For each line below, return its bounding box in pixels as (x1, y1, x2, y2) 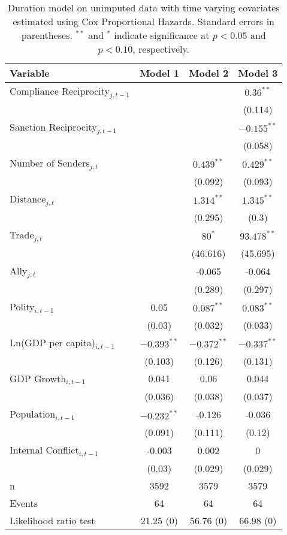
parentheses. (21, 28, 72, 42)
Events (10, 496, 38, 510)
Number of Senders (10, 155, 90, 170)
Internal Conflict (10, 443, 79, 457)
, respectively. (132, 42, 190, 56)
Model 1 (139, 66, 179, 80)
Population (10, 407, 56, 421)
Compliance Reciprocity (10, 84, 110, 98)
